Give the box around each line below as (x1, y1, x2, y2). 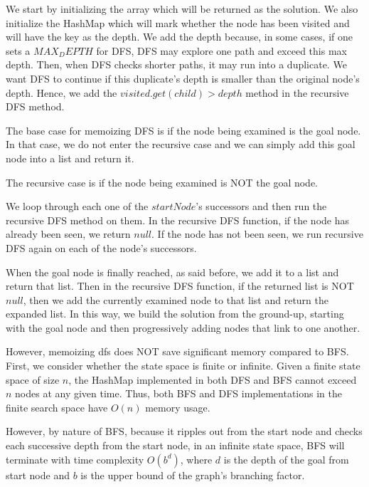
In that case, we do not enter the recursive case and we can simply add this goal (6, 137, 355, 152)
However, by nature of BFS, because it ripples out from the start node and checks (6, 424, 363, 439)
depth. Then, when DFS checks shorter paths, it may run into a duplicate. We (6, 57, 347, 72)
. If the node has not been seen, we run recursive (151, 226, 363, 241)
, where (180, 451, 213, 466)
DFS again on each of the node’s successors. (6, 240, 197, 255)
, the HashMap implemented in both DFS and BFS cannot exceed (68, 372, 357, 387)
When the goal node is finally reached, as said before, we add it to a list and (6, 264, 339, 279)
